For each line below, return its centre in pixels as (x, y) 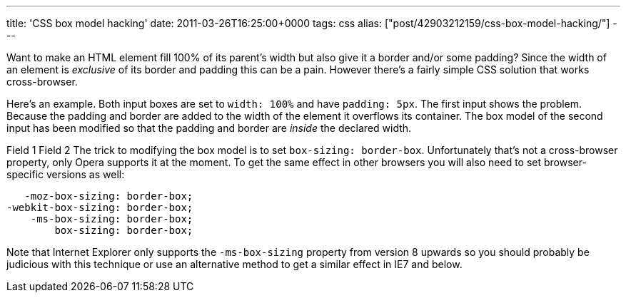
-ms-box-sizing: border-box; (112, 219)
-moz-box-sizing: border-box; (109, 196)
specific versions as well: (66, 174)
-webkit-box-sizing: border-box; (100, 207)
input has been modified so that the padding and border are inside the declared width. (209, 128)
